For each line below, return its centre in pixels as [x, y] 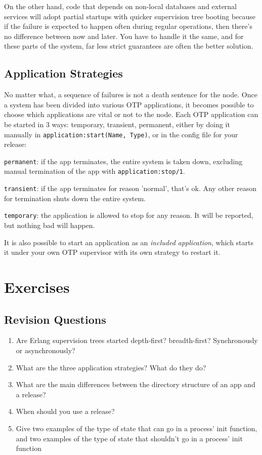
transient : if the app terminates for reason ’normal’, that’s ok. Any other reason [130, 188]
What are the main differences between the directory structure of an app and [136, 384]
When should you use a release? [65, 411]
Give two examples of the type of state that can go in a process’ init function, [137, 428]
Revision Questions [55, 319]
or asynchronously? [46, 350]
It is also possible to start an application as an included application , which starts [129, 242]
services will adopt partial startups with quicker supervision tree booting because [130, 16]
